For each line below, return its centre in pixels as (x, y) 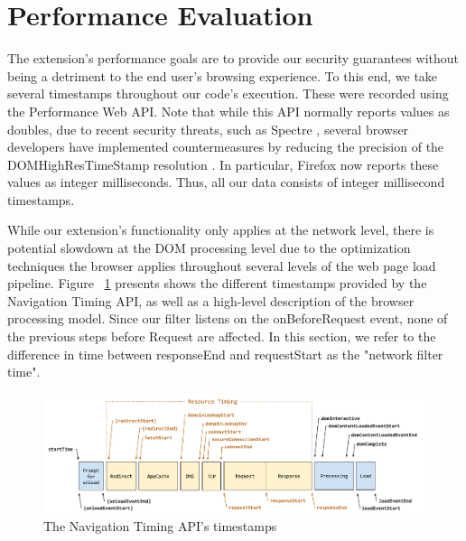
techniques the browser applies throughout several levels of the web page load (222, 265)
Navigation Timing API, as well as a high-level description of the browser (211, 300)
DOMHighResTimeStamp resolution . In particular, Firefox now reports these (223, 164)
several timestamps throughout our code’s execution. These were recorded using (228, 93)
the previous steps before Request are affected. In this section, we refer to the (222, 336)
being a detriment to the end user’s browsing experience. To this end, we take (223, 75)
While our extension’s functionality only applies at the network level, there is (221, 230)
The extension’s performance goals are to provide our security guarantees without (233, 58)
